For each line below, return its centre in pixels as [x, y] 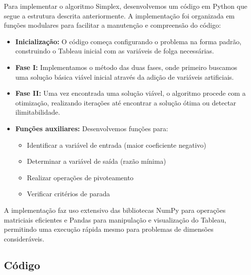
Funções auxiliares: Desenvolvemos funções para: [92, 128]
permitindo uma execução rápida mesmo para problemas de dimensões [109, 229]
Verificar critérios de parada [68, 194]
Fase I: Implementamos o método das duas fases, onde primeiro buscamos [126, 67]
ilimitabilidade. [38, 112]
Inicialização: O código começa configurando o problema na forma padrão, [128, 41]
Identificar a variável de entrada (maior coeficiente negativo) [117, 145]
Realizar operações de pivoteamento [80, 177]
